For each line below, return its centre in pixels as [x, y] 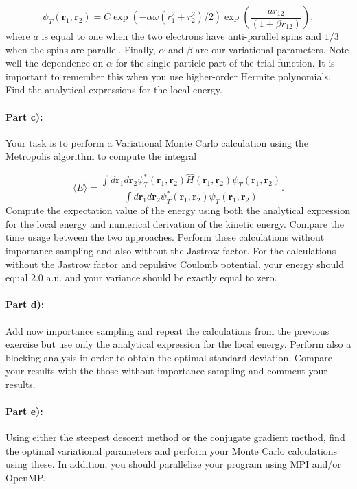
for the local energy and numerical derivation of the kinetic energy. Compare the [175, 223]
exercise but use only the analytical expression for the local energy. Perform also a [178, 344]
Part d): [25, 304]
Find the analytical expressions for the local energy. [114, 90]
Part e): [24, 411]
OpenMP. [26, 478]
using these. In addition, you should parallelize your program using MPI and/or [173, 464]
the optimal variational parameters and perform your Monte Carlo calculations [172, 450]
